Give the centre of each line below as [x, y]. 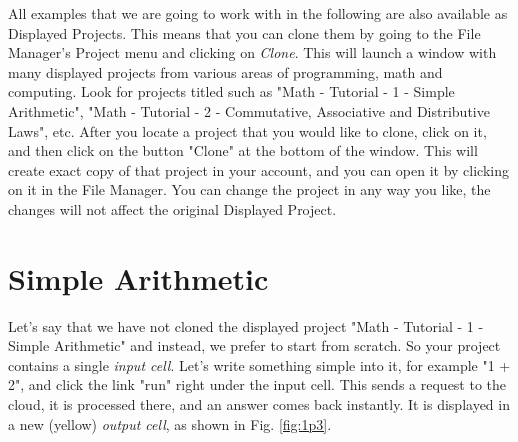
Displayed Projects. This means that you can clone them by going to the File [244, 32]
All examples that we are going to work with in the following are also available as [258, 13]
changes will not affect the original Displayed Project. [172, 208]
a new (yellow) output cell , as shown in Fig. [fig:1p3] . [170, 423]
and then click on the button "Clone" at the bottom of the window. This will [243, 150]
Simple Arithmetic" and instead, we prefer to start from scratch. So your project [254, 345]
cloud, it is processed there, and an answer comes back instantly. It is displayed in [259, 404]
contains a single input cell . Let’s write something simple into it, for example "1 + [259, 364]
